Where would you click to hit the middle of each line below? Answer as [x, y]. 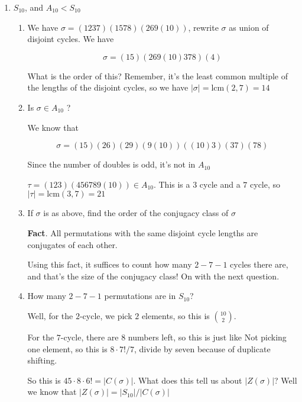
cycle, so [265, 184]
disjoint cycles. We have [71, 39]
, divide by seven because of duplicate [202, 348]
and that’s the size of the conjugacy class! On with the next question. [153, 276]
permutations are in [140, 296]
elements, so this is [176, 315]
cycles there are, [259, 264]
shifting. [42, 360]
